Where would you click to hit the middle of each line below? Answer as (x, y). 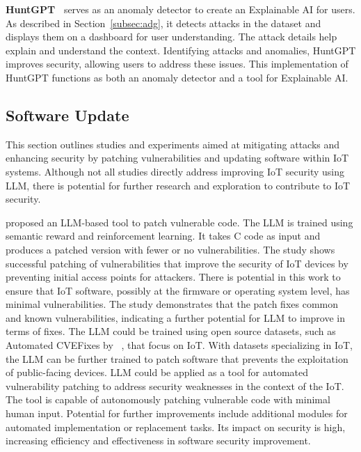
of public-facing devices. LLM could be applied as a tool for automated (157, 372)
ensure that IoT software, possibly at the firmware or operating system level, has (178, 290)
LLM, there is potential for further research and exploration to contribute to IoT (178, 185)
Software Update (67, 115)
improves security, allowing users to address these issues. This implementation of (177, 64)
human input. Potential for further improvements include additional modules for (177, 413)
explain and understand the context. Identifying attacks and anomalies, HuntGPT (181, 50)
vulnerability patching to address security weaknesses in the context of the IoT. (175, 385)
